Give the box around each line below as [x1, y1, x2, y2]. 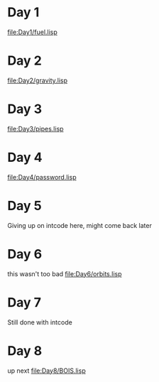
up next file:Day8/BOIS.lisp [7, 366, 87, 375]
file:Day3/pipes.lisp [7, 124, 64, 133]
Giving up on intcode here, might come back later [7, 221, 153, 229]
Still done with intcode [7, 317, 72, 327]
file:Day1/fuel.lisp [7, 28, 58, 36]
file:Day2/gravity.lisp [7, 76, 68, 84]
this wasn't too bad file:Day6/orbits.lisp [7, 269, 122, 278]
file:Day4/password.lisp [7, 173, 77, 181]
